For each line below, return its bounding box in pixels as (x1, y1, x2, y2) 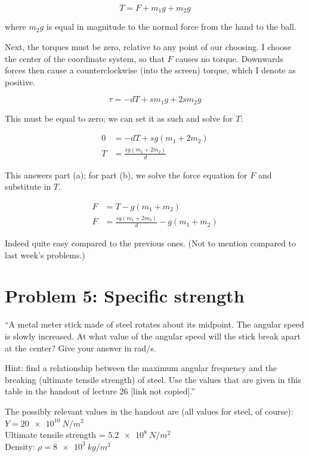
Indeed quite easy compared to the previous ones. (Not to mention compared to (5, 237, 296, 249)
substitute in (5, 180, 51, 193)
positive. (5, 75, 36, 88)
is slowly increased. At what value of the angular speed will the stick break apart (5, 329, 301, 342)
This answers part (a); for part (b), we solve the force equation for (5, 168, 248, 181)
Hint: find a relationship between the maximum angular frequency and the (5, 362, 277, 374)
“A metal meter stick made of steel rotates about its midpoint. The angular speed (5, 318, 304, 331)
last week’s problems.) (5, 248, 85, 261)
